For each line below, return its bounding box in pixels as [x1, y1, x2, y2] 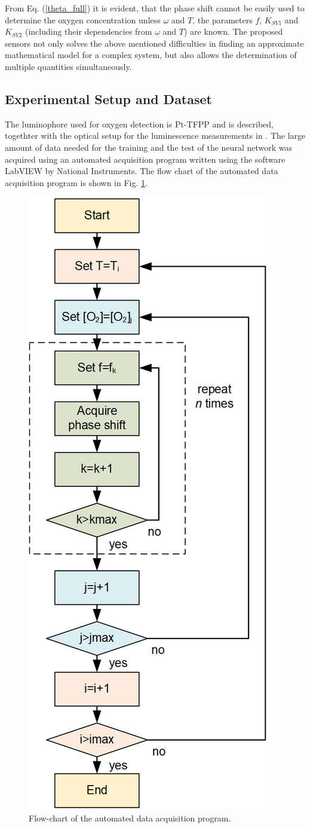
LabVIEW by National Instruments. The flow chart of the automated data [5, 165, 278, 177]
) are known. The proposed [183, 25, 283, 38]
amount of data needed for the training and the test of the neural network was [5, 141, 292, 153]
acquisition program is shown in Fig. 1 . [5, 176, 148, 188]
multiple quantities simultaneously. [5, 60, 132, 72]
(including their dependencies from [24, 25, 152, 38]
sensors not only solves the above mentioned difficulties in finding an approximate [5, 36, 304, 49]
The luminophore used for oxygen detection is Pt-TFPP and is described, [5, 117, 274, 130]
